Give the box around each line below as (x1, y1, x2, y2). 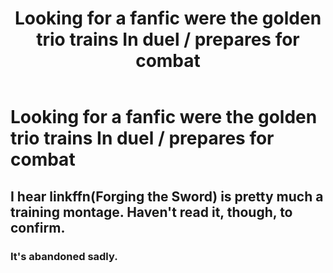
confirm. (10, 219, 66, 236)
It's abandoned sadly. (10, 249, 118, 263)
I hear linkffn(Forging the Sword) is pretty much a (10, 188, 324, 205)
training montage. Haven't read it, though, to (10, 203, 293, 221)
